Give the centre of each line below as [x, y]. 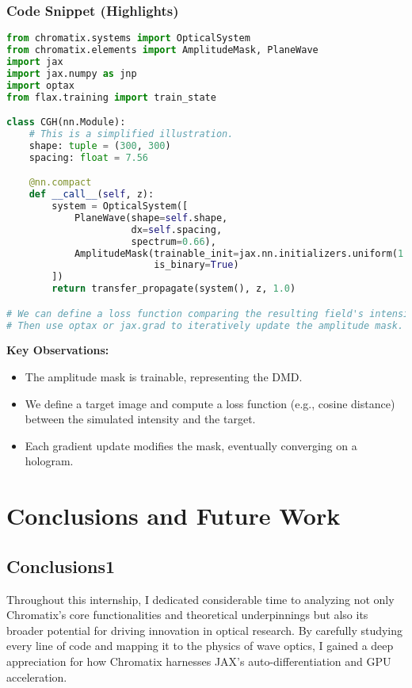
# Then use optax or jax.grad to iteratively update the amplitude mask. [205, 325]
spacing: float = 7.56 [89, 157]
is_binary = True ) [196, 265]
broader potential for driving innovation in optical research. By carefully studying [205, 630]
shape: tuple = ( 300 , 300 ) [100, 145]
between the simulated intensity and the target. [140, 419]
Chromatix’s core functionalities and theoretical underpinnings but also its [187, 615]
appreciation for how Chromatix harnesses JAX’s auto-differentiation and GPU [199, 661]
